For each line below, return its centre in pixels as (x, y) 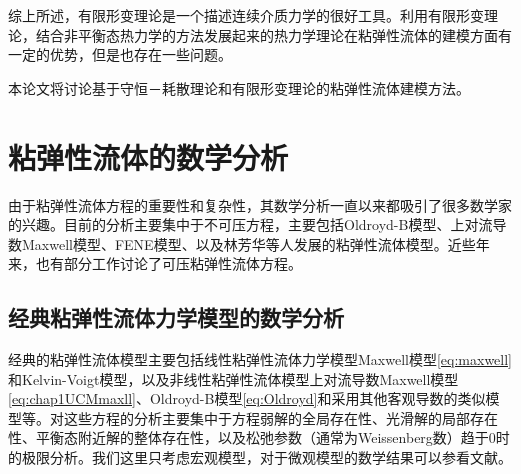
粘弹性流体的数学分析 (148, 156)
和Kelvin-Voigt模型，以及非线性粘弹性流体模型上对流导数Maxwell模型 (233, 378)
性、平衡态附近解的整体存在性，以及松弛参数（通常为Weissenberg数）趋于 (248, 437)
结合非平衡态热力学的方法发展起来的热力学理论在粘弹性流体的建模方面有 (273, 34)
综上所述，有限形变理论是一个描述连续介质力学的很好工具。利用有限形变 (246, 15)
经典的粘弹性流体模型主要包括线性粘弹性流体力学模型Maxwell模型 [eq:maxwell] (260, 359)
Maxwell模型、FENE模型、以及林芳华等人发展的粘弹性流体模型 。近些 (248, 243)
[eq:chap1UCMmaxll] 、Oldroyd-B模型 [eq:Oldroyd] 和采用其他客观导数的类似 (247, 398)
